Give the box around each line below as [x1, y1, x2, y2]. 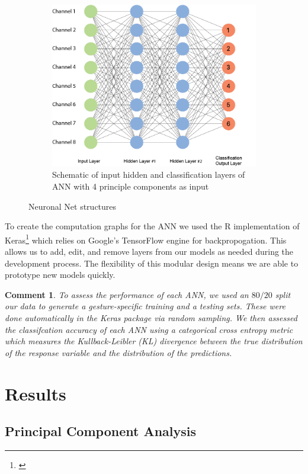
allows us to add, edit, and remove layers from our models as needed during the [5, 245, 294, 258]
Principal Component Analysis [5, 422, 196, 440]
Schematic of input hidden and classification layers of [52, 168, 245, 181]
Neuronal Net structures [28, 200, 117, 212]
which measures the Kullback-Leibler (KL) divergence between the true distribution [5, 335, 303, 347]
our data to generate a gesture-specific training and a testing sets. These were [5, 300, 285, 312]
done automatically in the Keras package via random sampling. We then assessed [5, 312, 297, 324]
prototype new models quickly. [5, 268, 115, 281]
